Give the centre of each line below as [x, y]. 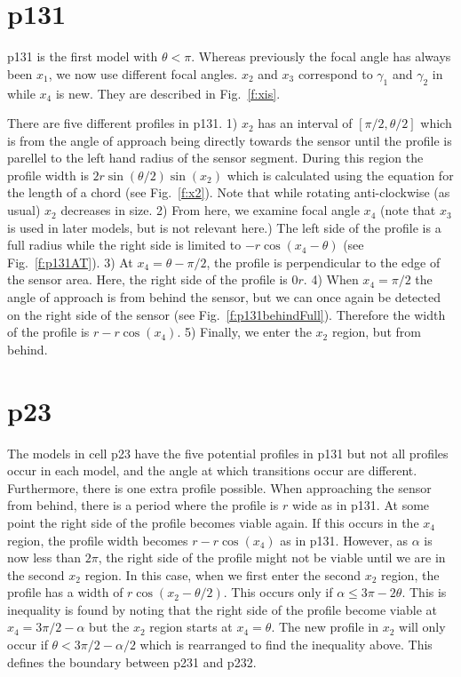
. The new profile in [325, 627]
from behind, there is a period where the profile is [143, 505]
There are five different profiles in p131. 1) [123, 123]
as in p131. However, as [344, 540]
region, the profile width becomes [98, 540]
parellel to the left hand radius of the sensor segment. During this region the [215, 158]
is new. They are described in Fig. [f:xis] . [168, 93]
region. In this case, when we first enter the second [223, 574]
